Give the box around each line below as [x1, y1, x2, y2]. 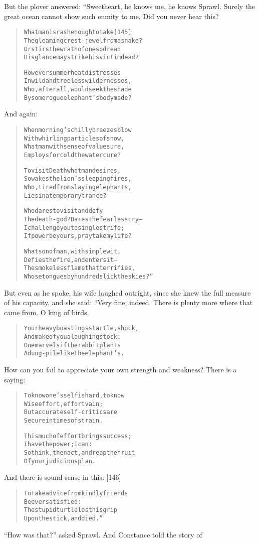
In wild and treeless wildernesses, [24, 77, 132, 85]
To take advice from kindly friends [24, 489, 128, 497]
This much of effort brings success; [24, 432, 132, 440]
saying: [4, 374, 26, 384]
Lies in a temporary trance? [24, 192, 107, 199]
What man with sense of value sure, [24, 143, 125, 151]
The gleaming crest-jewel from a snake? [24, 37, 143, 44]
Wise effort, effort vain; [24, 400, 103, 408]
